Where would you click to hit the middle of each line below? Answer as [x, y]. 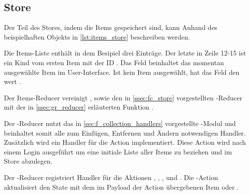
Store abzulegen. [28, 161]
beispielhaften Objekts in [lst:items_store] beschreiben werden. [97, 36]
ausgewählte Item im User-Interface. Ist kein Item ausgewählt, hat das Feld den [122, 72]
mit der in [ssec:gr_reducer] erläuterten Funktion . [79, 107]
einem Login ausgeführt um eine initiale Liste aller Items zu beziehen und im [118, 151]
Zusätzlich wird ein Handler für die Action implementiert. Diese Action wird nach [125, 142]
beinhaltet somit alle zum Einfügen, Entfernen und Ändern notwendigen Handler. [125, 132]
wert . [13, 81]
